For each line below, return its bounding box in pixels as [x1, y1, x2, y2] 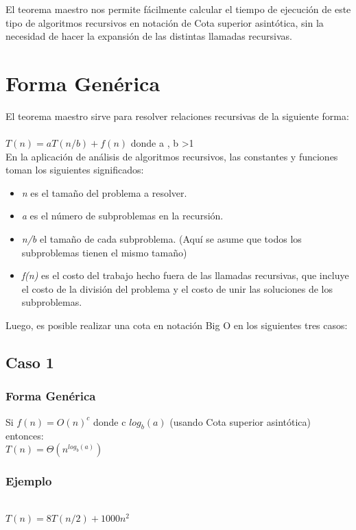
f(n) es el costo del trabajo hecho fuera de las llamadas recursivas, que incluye [21, 268, 349, 282]
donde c [93, 414, 126, 429]
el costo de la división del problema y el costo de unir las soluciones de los [21, 281, 333, 296]
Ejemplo [5, 472, 52, 489]
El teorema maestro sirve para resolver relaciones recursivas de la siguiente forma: [5, 108, 349, 123]
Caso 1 [5, 352, 54, 373]
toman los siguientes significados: [5, 162, 144, 177]
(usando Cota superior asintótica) [169, 414, 311, 429]
